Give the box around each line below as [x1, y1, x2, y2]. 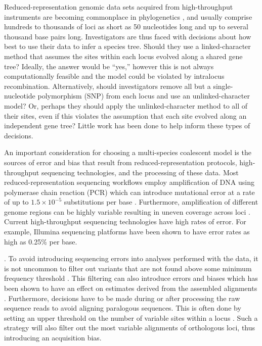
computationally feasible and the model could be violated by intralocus [4, 71, 225, 81]
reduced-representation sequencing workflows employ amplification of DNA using [4, 177, 254, 187]
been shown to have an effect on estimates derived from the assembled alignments [4, 283, 257, 293]
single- [213, 80, 233, 91]
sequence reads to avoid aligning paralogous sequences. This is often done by [4, 303, 241, 313]
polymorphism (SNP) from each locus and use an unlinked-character [37, 90, 250, 101]
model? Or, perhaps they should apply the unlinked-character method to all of [4, 100, 248, 111]
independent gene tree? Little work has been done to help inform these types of [4, 120, 250, 131]
